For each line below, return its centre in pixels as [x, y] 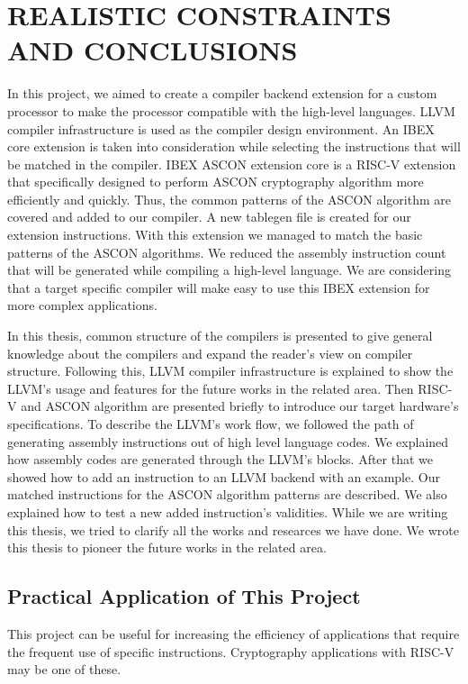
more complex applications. [82, 305]
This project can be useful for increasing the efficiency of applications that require [234, 633]
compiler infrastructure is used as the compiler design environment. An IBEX [221, 128]
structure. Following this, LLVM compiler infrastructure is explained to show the [230, 371]
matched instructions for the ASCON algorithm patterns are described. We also [227, 494]
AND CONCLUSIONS [153, 50]
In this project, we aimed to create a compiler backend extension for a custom [222, 93]
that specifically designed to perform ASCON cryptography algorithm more [216, 182]
